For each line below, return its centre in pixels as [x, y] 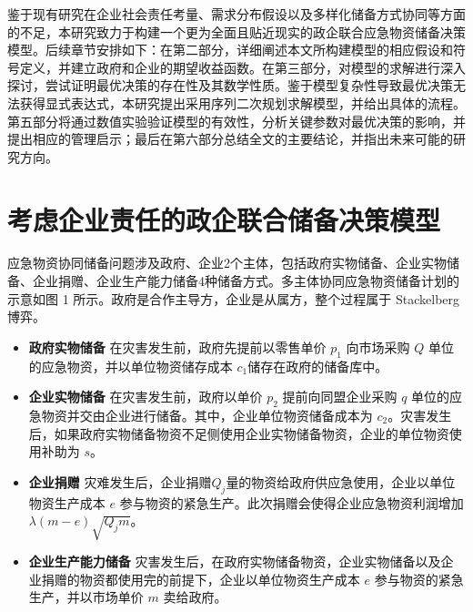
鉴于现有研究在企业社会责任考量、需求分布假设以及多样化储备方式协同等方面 [236, 14]
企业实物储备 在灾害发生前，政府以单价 [146, 397]
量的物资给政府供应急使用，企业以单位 [341, 481]
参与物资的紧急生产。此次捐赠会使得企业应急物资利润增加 [292, 502]
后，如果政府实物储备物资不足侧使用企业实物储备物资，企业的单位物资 [239, 433]
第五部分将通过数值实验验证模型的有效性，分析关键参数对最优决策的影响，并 [236, 121]
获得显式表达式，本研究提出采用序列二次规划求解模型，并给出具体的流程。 [242, 102]
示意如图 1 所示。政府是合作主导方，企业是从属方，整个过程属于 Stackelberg [234, 298]
